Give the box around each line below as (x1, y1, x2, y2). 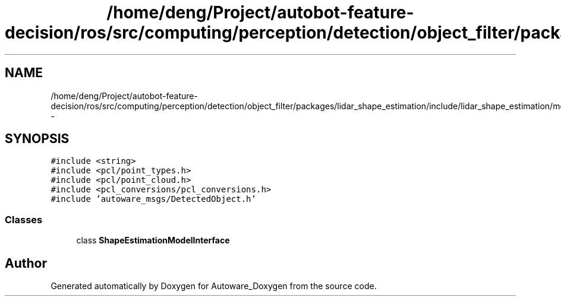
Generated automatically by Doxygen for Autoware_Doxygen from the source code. (51, 281, 377, 292)
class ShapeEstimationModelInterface (76, 235, 230, 246)
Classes (5, 213, 43, 226)
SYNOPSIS (5, 131, 70, 147)
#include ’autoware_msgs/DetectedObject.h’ (51, 194, 256, 204)
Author (5, 255, 47, 271)
